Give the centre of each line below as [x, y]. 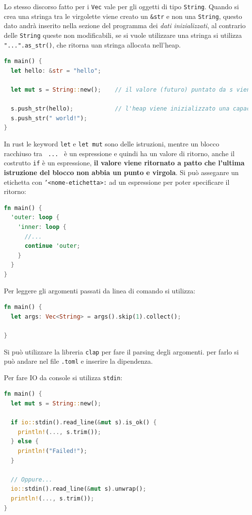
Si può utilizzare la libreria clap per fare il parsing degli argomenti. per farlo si [121, 351]
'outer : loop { [35, 217]
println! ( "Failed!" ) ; [52, 451]
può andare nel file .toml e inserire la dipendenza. [79, 361]
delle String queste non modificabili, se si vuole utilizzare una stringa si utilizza [123, 35]
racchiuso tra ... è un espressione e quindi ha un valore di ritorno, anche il [119, 153]
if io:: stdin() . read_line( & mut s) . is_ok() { [84, 423]
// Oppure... [32, 479]
